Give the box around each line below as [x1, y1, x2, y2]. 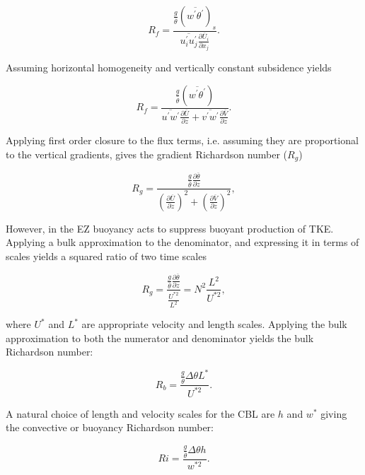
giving [320, 406, 347, 421]
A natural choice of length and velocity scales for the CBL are [6, 406, 275, 421]
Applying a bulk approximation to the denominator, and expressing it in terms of [6, 235, 359, 250]
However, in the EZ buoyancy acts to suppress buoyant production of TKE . [6, 221, 334, 235]
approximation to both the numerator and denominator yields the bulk [6, 330, 314, 345]
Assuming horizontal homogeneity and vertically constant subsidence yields [6, 60, 332, 75]
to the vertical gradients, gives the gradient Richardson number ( [6, 146, 288, 161]
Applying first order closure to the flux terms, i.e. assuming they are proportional [6, 133, 359, 148]
